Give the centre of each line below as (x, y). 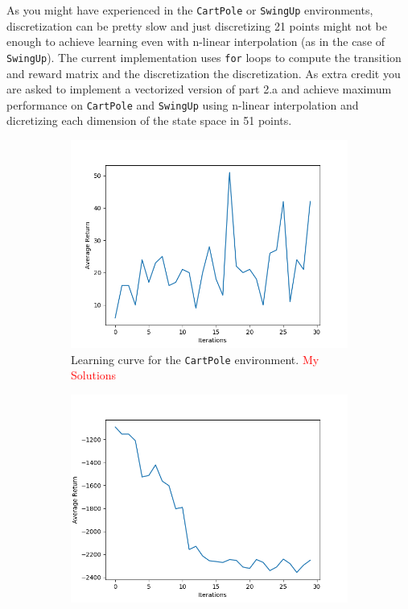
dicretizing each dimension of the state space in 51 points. (149, 120)
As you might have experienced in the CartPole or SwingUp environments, (190, 10)
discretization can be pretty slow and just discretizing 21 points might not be (197, 25)
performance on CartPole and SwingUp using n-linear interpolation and (183, 104)
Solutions (94, 375)
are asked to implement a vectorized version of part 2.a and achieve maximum (199, 89)
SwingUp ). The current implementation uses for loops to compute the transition (204, 57)
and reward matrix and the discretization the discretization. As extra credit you (204, 73)
